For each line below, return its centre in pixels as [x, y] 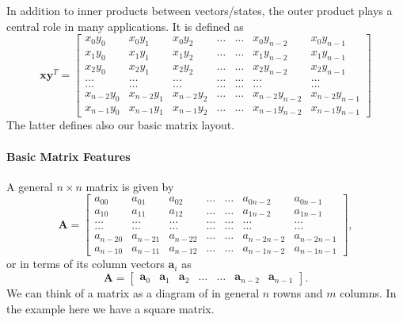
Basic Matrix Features [68, 156]
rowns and [298, 292]
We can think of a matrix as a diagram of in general [133, 292]
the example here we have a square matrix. [110, 308]
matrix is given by [130, 186]
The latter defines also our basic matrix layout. [121, 125]
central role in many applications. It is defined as [125, 26]
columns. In [368, 292]
